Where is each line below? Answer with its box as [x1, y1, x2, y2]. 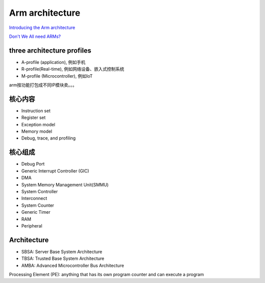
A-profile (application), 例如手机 [21, 59, 86, 65]
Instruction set [21, 108, 51, 113]
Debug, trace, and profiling [21, 135, 76, 141]
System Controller [21, 188, 58, 194]
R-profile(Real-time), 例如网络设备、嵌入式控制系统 [21, 66, 125, 72]
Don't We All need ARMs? [9, 33, 61, 39]
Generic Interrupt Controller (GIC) [21, 168, 89, 174]
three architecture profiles [9, 46, 92, 55]
